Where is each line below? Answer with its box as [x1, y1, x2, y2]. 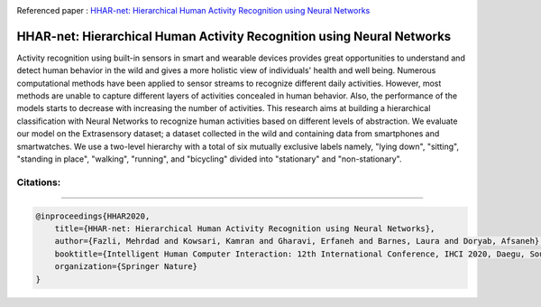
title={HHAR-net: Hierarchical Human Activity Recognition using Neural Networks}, [54, 223, 436, 234]
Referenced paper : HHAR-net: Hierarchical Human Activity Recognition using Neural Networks [16, 5, 371, 15]
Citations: [16, 176, 61, 189]
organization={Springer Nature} [54, 262, 198, 272]
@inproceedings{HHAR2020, [35, 210, 151, 221]
